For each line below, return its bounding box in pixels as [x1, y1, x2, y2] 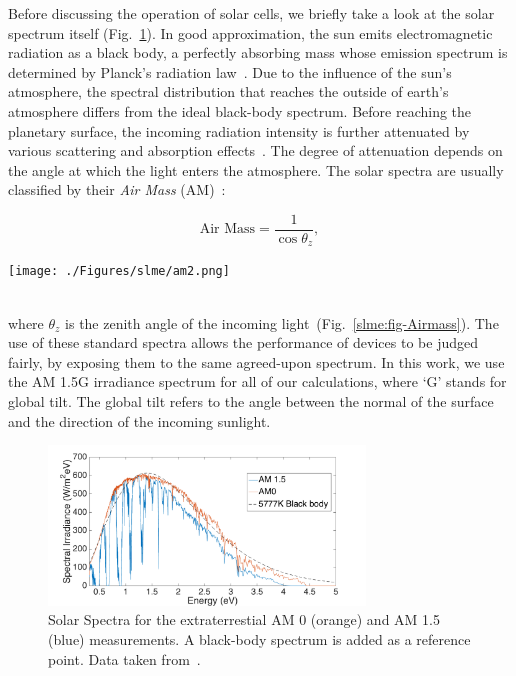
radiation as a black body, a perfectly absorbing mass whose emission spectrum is [8, 42, 508, 63]
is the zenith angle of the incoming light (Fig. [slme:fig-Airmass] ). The [65, 312, 499, 333]
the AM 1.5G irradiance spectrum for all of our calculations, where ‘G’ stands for [8, 371, 507, 392]
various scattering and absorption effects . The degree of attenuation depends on [8, 140, 503, 161]
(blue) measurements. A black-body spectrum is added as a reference [48, 629, 471, 649]
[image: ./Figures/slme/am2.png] [8, 264, 230, 279]
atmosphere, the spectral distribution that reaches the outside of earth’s [8, 81, 449, 102]
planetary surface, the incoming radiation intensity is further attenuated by [8, 120, 470, 141]
